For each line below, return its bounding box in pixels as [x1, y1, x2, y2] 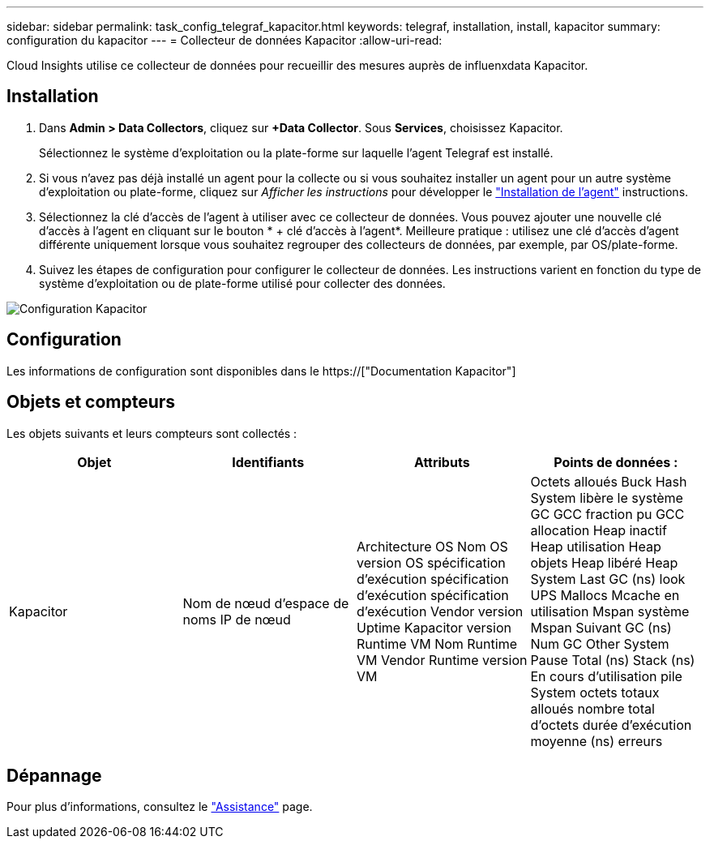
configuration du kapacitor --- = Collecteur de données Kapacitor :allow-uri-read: [6, 33, 443, 47]
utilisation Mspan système [530, 603, 690, 620]
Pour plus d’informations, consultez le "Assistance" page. [6, 800, 313, 814]
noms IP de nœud [182, 611, 291, 628]
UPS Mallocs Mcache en [530, 586, 680, 603]
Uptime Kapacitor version [357, 619, 511, 636]
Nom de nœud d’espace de [182, 594, 349, 611]
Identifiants [232, 453, 305, 470]
